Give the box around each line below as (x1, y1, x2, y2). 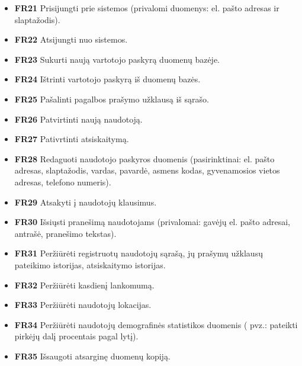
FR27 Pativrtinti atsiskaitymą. (14, 133, 129, 145)
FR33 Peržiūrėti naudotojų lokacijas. (14, 298, 152, 311)
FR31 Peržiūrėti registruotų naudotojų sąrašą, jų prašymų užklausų (14, 247, 263, 259)
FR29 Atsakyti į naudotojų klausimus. (14, 195, 157, 208)
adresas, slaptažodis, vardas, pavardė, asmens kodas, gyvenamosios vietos (14, 164, 280, 176)
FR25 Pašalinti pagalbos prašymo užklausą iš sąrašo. (14, 92, 209, 105)
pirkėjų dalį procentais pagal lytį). (14, 330, 139, 342)
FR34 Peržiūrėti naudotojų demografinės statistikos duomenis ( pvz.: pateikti (14, 318, 298, 330)
